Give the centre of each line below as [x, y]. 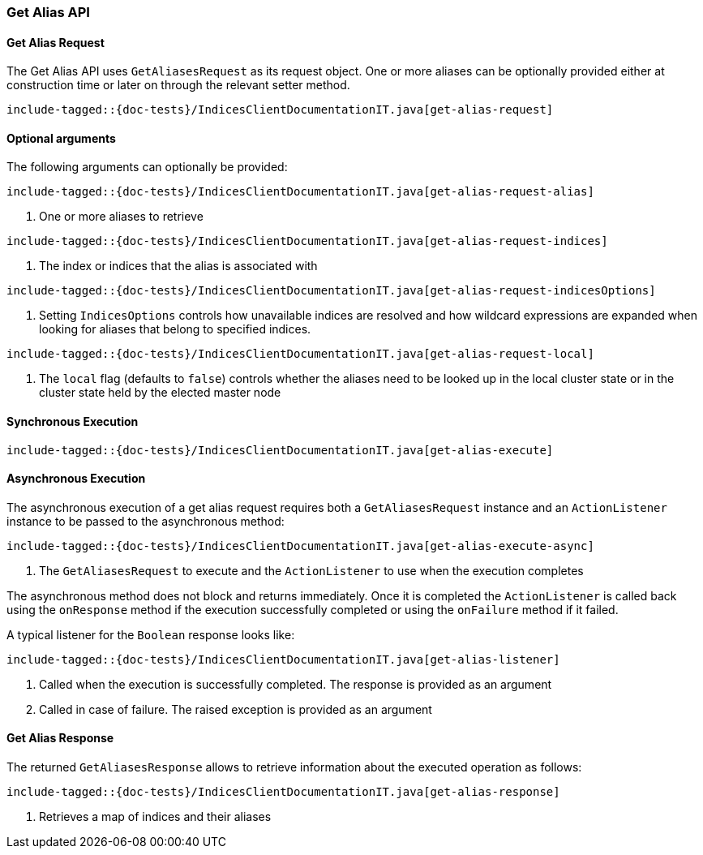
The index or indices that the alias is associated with [178, 266]
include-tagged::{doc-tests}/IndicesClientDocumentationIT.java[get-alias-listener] [283, 659]
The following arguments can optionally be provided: [147, 167]
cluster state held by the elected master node [160, 393]
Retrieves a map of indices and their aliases [155, 817]
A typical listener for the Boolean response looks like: [151, 634]
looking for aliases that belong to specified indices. [175, 329]
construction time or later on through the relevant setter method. [178, 85]
